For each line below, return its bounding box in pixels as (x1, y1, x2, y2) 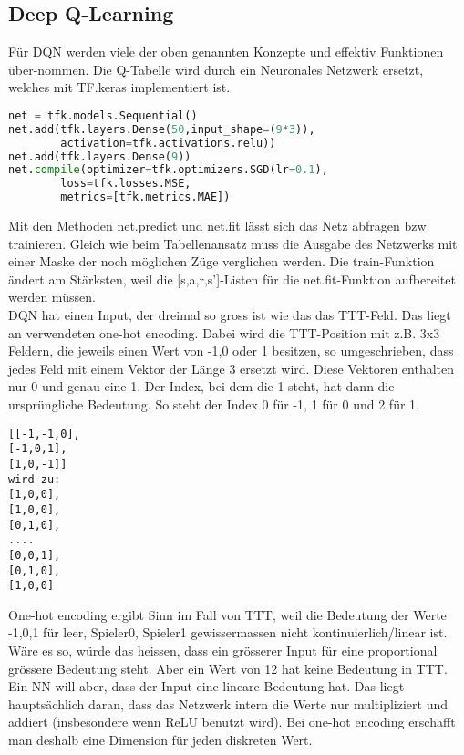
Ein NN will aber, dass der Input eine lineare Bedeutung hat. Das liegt (8, 677, 405, 696)
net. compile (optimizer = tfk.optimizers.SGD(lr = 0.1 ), (8, 163, 328, 177)
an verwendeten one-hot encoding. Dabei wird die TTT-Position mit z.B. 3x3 (8, 323, 440, 342)
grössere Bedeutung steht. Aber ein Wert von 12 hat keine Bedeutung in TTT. (8, 658, 448, 677)
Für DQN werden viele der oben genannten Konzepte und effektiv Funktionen (8, 42, 444, 61)
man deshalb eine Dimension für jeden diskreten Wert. (8, 730, 313, 750)
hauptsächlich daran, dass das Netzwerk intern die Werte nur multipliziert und (8, 694, 449, 713)
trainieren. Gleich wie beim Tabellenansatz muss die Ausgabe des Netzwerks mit (8, 233, 458, 253)
